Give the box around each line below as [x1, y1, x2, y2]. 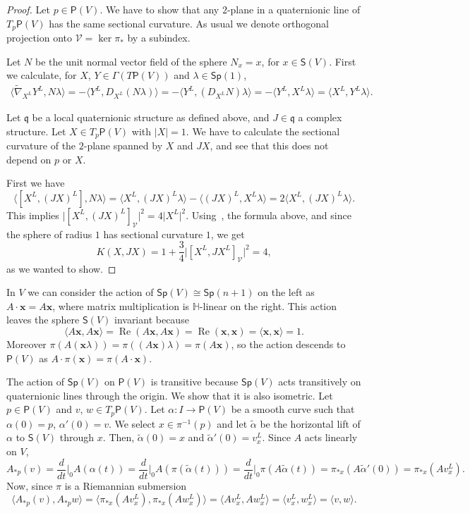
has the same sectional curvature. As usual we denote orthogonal [49, 16, 329, 30]
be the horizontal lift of [260, 416, 361, 431]
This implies [6, 207, 59, 222]
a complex [298, 110, 342, 125]
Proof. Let [6, 2, 50, 16]
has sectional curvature [103, 226, 203, 241]
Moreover [6, 336, 47, 351]
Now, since [6, 478, 53, 493]
